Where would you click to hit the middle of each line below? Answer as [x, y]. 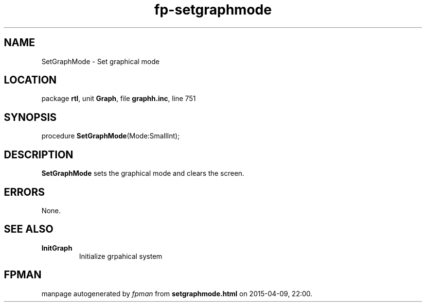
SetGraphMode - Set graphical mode [100, 61]
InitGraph [57, 248]
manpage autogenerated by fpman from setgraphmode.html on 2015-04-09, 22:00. [177, 293]
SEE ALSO [29, 229]
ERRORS [25, 192]
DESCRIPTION [39, 154]
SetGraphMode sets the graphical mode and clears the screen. [143, 173]
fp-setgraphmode [213, 10]
